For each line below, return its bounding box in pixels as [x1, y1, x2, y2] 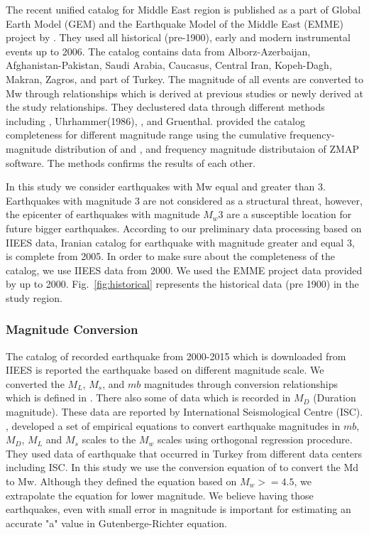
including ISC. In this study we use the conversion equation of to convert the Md [6, 460, 359, 475]
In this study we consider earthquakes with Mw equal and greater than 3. [6, 179, 326, 194]
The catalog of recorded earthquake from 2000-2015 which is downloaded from [6, 348, 346, 363]
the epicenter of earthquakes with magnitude [6, 207, 200, 222]
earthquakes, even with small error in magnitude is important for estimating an [6, 502, 351, 517]
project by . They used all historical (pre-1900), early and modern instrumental [6, 30, 351, 45]
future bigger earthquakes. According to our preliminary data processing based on [6, 220, 362, 235]
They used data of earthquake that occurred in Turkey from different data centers [6, 445, 363, 460]
